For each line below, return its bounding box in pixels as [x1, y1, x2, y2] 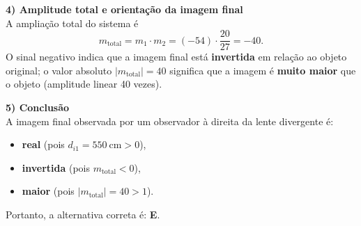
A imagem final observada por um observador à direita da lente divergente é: [6, 113, 334, 128]
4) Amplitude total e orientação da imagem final [6, 2, 243, 16]
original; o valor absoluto [6, 63, 112, 77]
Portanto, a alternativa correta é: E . [6, 207, 160, 221]
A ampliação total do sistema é [6, 15, 139, 30]
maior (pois [22, 184, 75, 198]
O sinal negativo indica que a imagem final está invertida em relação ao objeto [6, 49, 347, 64]
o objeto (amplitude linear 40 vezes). [6, 76, 162, 91]
